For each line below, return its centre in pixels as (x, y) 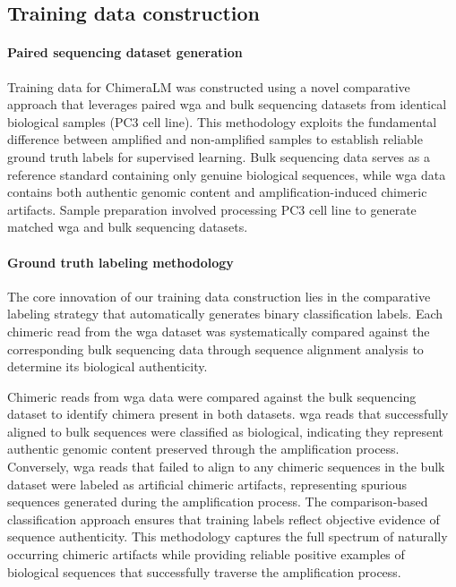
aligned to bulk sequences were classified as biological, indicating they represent (226, 431)
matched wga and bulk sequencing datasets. (128, 227)
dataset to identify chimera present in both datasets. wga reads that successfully (228, 414)
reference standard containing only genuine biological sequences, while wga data (227, 174)
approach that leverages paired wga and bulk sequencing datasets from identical (227, 104)
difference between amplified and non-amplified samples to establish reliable (215, 139)
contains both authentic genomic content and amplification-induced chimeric (217, 192)
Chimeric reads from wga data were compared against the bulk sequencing (212, 396)
